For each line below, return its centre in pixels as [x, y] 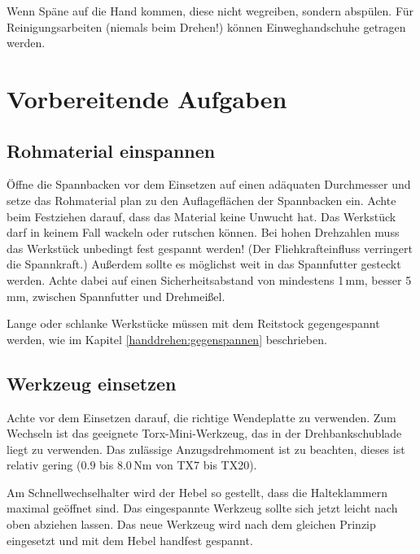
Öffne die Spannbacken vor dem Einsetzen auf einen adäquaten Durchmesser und [209, 184]
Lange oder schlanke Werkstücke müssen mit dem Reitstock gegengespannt [193, 323]
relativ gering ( [44, 465]
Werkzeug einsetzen [92, 383]
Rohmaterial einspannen [111, 150]
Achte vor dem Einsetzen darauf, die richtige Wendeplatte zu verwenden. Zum [201, 417]
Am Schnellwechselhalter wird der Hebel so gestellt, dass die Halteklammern [197, 492]
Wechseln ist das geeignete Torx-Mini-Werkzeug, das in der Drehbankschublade [204, 433]
